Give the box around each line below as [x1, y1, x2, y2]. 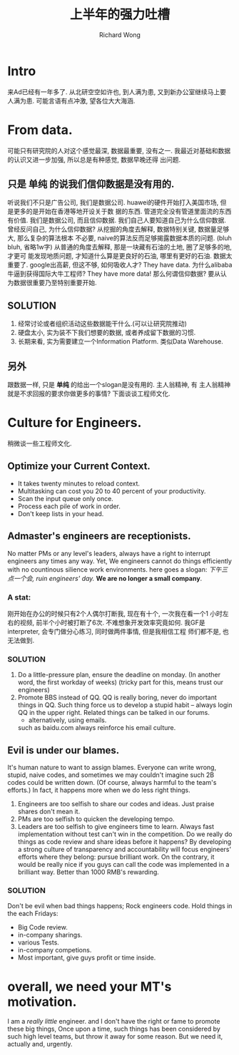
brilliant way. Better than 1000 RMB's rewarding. [17, 868, 159, 877]
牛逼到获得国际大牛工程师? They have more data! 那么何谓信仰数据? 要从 [7, 269, 221, 278]
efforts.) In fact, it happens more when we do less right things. [7, 786, 190, 795]
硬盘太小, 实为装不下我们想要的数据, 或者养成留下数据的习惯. [17, 329, 196, 337]
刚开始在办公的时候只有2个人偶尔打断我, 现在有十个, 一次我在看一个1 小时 [7, 609, 223, 617]
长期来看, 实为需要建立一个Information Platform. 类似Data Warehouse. [17, 337, 223, 346]
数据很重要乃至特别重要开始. [13, 279, 98, 287]
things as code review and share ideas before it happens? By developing [17, 838, 232, 846]
